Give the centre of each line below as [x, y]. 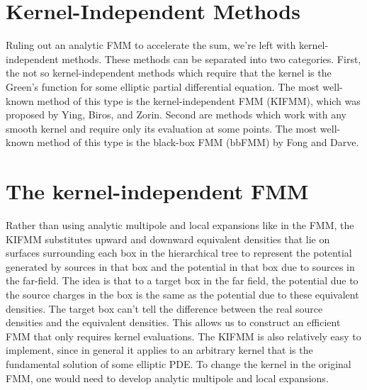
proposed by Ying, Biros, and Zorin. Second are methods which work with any [176, 115]
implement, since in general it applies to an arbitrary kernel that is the [159, 350]
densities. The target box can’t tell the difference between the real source [164, 308]
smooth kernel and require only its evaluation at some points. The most [162, 128]
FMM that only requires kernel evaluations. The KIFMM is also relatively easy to [183, 336]
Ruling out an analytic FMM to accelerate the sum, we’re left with [151, 45]
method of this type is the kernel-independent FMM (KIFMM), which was [199, 100]
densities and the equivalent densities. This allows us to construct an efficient [173, 322]
